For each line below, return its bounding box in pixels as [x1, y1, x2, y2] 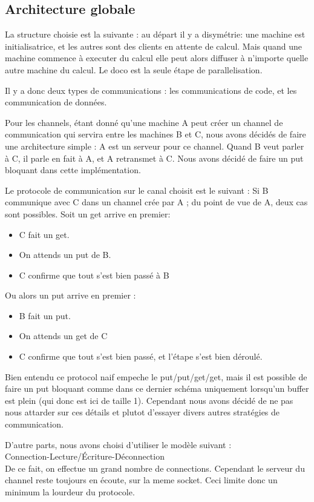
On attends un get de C [19, 329, 108, 342]
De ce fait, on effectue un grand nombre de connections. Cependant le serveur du [5, 461, 305, 474]
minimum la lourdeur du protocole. [5, 486, 135, 498]
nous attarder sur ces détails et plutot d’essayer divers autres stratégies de [5, 406, 280, 418]
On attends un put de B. [19, 248, 111, 261]
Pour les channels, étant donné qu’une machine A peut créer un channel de [5, 116, 283, 128]
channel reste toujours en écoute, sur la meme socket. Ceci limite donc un [5, 474, 278, 486]
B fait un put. [19, 309, 71, 322]
